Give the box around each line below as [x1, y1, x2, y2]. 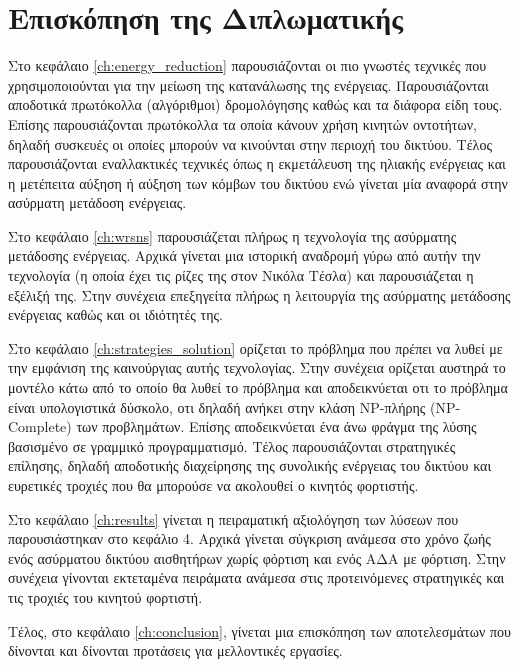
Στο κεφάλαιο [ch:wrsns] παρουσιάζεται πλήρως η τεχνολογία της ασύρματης [8, 225, 457, 246]
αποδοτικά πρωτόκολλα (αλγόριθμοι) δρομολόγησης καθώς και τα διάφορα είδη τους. [8, 94, 503, 115]
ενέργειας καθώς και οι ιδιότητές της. [8, 304, 223, 325]
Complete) [8, 416, 72, 437]
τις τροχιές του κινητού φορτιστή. [8, 586, 203, 607]
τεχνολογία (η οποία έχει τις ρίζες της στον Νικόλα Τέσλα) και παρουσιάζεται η [8, 265, 474, 286]
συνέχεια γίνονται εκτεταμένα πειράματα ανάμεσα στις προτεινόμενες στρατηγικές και [8, 567, 505, 588]
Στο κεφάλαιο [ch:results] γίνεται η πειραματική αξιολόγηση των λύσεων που [8, 508, 459, 529]
